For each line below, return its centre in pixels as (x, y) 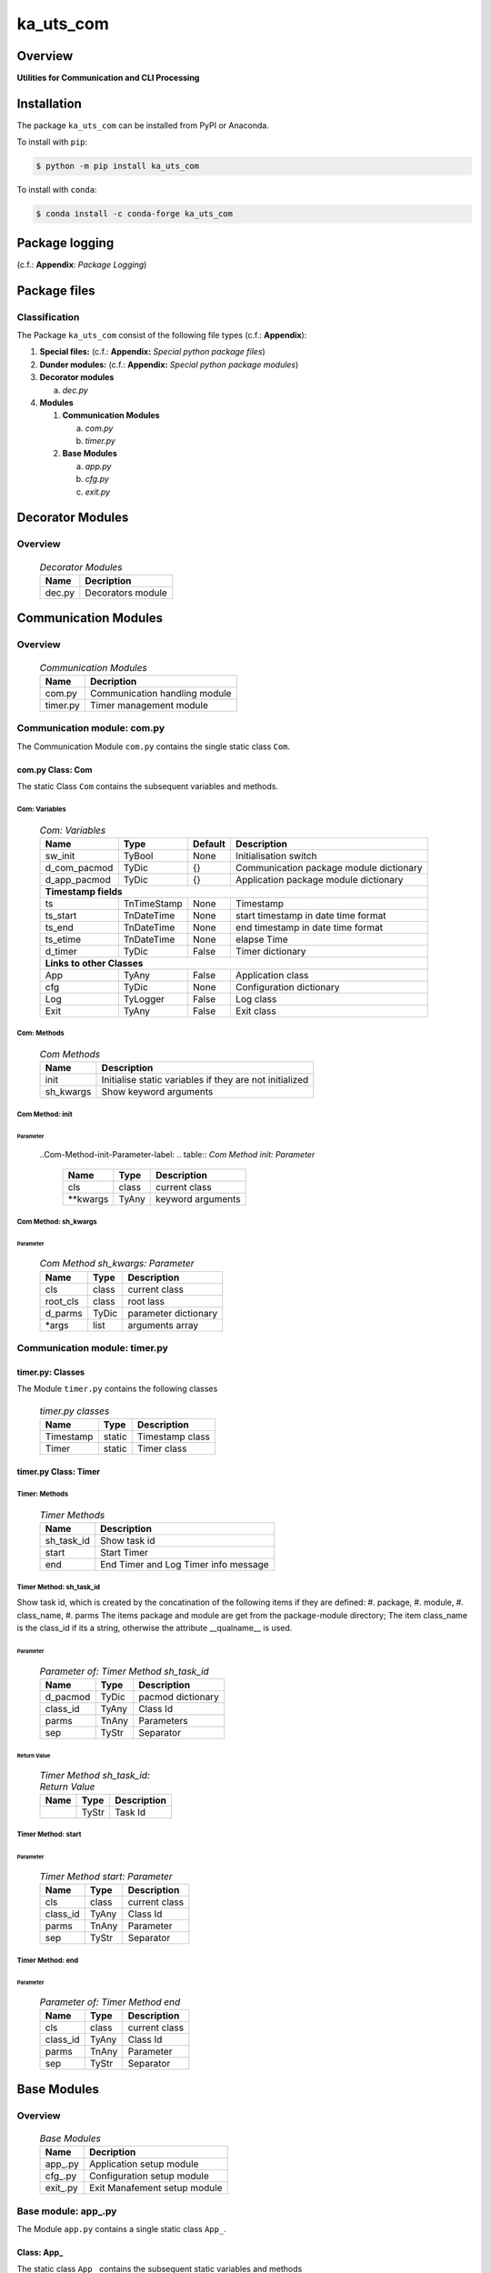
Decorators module (126, 593)
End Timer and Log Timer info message (185, 1565)
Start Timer (125, 1553)
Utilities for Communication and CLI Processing (108, 78)
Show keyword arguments (157, 1092)
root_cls (62, 1301)
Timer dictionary (271, 951)
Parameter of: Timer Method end (110, 2002)
